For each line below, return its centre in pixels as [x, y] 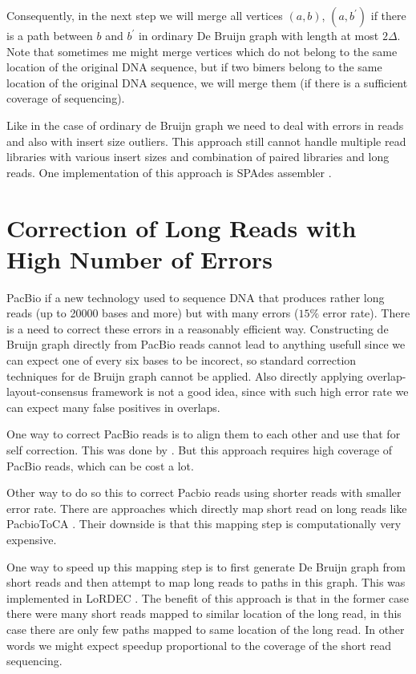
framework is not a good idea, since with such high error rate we [250, 391]
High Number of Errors [139, 258]
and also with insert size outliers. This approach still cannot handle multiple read [206, 141]
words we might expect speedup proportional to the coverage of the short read [199, 645]
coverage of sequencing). [66, 98]
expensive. [32, 539]
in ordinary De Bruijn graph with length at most [258, 35]
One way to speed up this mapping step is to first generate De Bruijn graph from [206, 566]
